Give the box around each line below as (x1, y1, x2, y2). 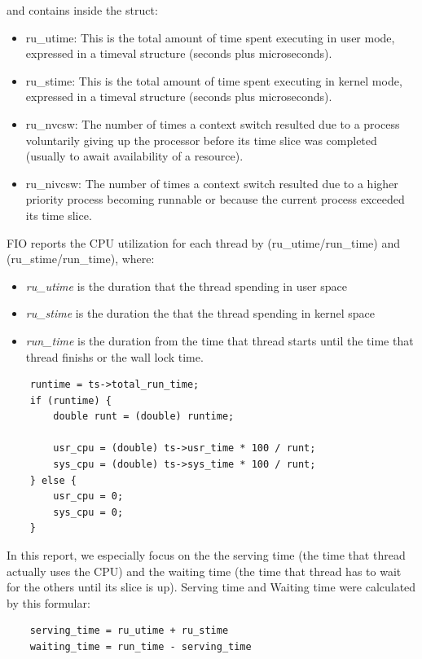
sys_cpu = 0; (53, 506, 124, 518)
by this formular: (7, 594, 90, 611)
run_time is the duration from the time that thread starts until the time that (25, 332, 414, 349)
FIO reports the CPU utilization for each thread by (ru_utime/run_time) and (7, 234, 400, 251)
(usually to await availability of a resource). (25, 147, 244, 165)
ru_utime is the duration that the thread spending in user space (25, 277, 348, 294)
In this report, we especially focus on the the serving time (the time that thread (7, 547, 406, 564)
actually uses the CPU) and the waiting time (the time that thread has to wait (7, 562, 402, 579)
